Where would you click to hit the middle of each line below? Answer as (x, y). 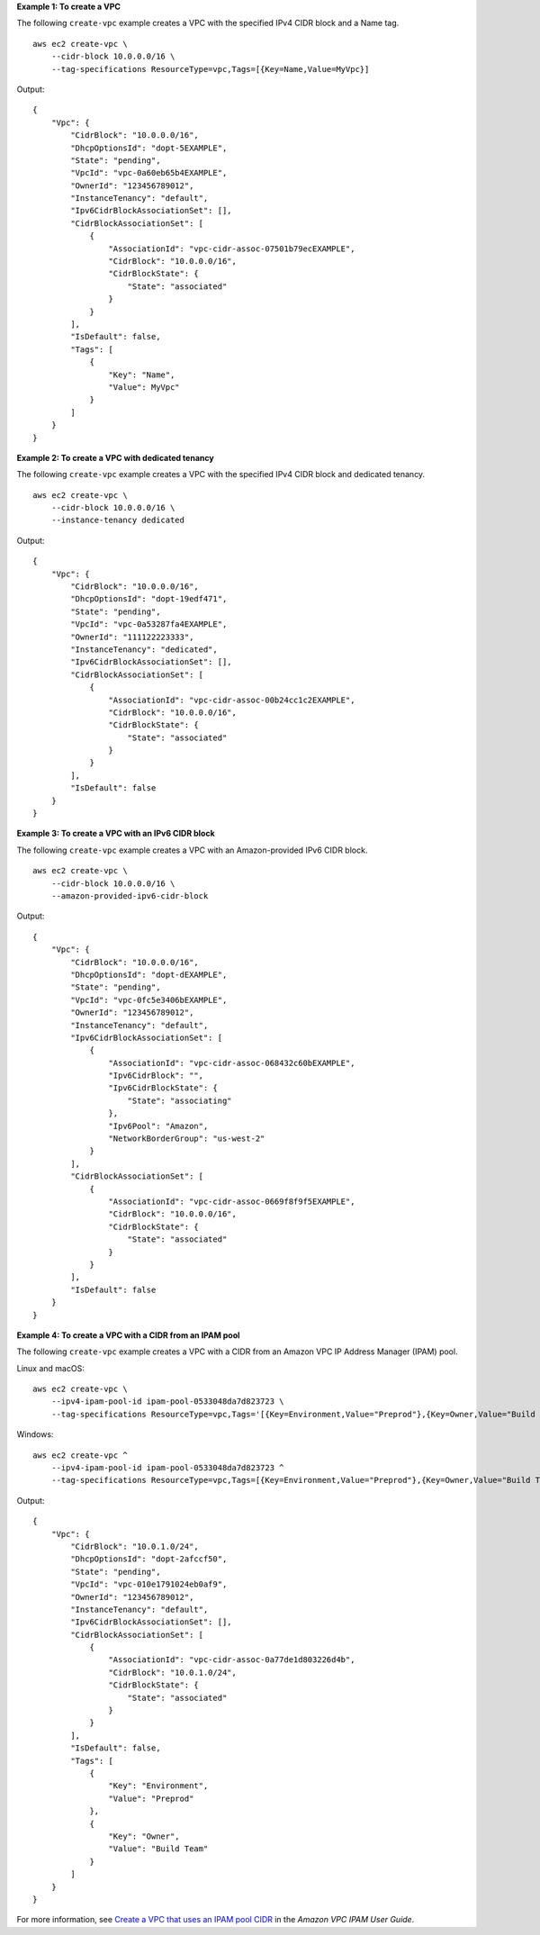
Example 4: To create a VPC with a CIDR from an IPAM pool (128, 1335)
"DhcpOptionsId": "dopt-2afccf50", (149, 1559)
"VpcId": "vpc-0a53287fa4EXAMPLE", (149, 624)
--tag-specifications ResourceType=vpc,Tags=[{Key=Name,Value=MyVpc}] (210, 69)
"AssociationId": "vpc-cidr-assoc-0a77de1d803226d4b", (232, 1660)
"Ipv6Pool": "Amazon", (158, 1126)
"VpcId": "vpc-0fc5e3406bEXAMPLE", (149, 1000)
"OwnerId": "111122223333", (132, 637)
